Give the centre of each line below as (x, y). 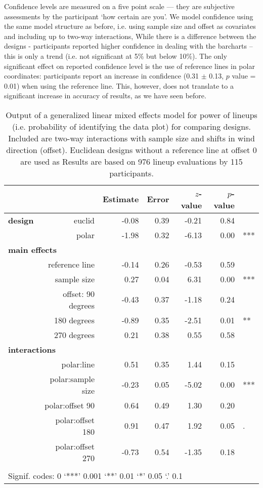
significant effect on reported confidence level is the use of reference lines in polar (129, 66)
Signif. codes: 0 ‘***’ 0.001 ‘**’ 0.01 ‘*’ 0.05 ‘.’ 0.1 (95, 475)
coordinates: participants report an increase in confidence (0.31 (102, 76)
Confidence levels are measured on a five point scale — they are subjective (119, 6)
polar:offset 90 (70, 405)
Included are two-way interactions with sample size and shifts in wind (131, 138)
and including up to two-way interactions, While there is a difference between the (130, 36)
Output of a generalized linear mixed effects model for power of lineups (131, 115)
